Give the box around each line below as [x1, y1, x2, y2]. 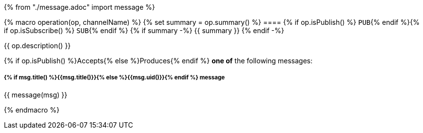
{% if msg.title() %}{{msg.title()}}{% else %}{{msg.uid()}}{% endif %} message [4, 74, 225, 81]
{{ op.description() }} [4, 41, 71, 50]
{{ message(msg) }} [4, 90, 68, 99]
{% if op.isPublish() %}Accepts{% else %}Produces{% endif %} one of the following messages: [4, 57, 313, 65]
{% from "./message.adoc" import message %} [4, 3, 155, 11]
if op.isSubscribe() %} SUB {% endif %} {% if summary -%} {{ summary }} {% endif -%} [4, 26, 285, 35]
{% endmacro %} [4, 105, 59, 114]
